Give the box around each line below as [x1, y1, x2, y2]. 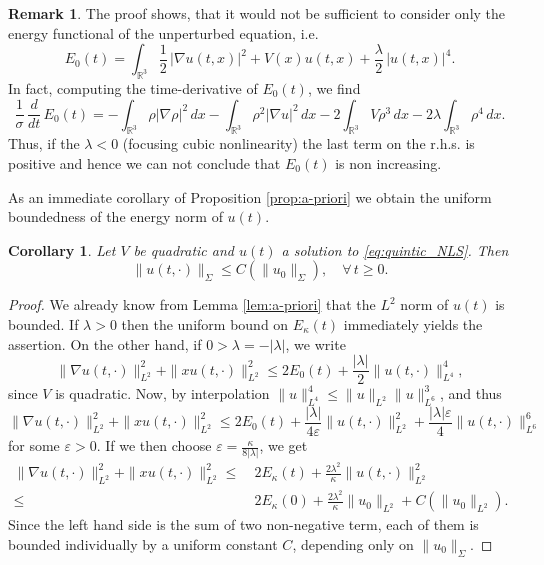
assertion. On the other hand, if [8, 333, 202, 354]
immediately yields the [343, 313, 483, 334]
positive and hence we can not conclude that [8, 152, 281, 173]
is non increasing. [335, 152, 442, 173]
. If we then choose [96, 435, 212, 456]
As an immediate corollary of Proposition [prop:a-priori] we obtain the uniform [8, 186, 492, 207]
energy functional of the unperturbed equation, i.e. [8, 22, 319, 43]
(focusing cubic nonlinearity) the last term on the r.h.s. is [122, 133, 475, 154]
